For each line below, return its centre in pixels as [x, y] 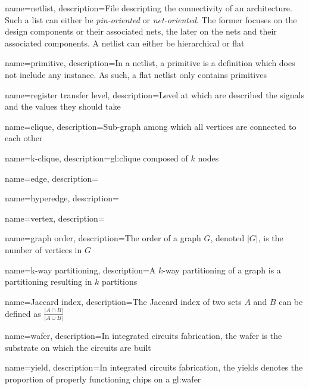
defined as [23, 313]
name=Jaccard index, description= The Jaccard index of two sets [123, 301]
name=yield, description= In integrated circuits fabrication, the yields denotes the [154, 367]
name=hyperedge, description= [62, 198]
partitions [120, 281]
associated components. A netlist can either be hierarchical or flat [125, 43]
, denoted [227, 238]
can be [291, 301]
